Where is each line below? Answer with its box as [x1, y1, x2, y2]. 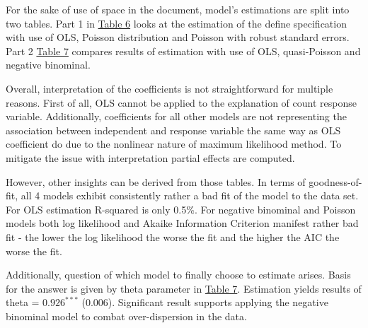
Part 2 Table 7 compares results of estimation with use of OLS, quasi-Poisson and [6, 43, 361, 58]
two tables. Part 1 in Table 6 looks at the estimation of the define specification [6, 16, 347, 30]
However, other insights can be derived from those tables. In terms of [6, 174, 306, 189]
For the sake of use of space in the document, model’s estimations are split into [6, 2, 350, 16]
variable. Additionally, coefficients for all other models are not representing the [6, 109, 347, 124]
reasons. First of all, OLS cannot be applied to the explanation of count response [6, 95, 357, 110]
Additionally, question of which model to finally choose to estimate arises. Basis [6, 267, 351, 282]
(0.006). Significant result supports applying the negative [81, 295, 328, 310]
